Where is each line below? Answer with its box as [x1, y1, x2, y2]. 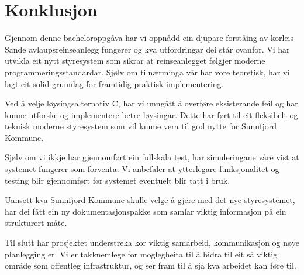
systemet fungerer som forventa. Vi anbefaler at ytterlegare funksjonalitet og [5, 163, 279, 175]
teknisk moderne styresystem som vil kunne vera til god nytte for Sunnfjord [5, 120, 277, 132]
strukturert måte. [5, 216, 67, 229]
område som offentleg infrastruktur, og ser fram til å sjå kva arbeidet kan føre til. [5, 259, 296, 271]
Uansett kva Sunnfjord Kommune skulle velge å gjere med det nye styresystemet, [5, 194, 295, 206]
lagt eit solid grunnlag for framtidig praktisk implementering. [5, 77, 224, 90]
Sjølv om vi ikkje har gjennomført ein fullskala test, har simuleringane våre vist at [5, 151, 299, 163]
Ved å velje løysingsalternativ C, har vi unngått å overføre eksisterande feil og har [5, 97, 298, 109]
